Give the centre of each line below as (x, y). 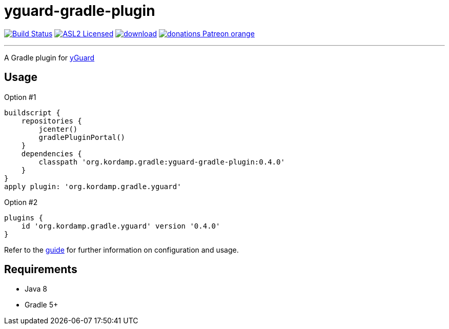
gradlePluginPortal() (82, 137)
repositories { (52, 121)
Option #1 (20, 97)
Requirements (41, 270)
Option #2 (21, 202)
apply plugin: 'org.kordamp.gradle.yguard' (93, 186)
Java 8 (36, 289)
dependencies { (52, 153)
